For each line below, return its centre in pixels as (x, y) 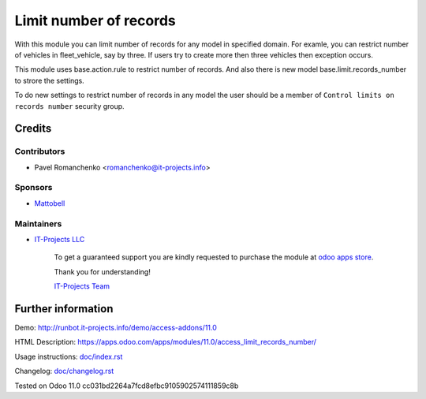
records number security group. (70, 106)
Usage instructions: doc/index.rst (69, 356)
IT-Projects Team (82, 286)
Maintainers (38, 223)
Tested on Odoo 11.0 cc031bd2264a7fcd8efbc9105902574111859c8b (127, 386)
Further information (64, 309)
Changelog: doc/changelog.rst (64, 371)
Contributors (40, 151)
